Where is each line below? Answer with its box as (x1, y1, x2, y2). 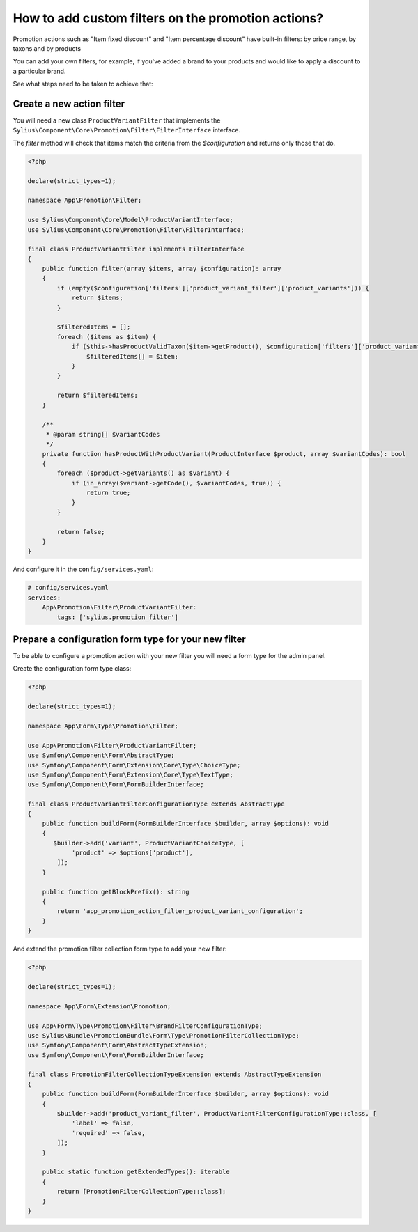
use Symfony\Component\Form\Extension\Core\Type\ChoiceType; (27, 761, 241, 769)
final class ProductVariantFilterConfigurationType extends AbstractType (27, 800, 285, 808)
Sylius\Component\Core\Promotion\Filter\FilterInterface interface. (13, 126, 240, 134)
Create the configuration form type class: (13, 664, 132, 673)
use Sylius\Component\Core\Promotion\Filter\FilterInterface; (27, 226, 245, 233)
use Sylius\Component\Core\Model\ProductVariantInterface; (27, 216, 233, 224)
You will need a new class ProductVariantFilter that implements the (13, 116, 221, 125)
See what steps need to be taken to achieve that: (13, 80, 153, 88)
